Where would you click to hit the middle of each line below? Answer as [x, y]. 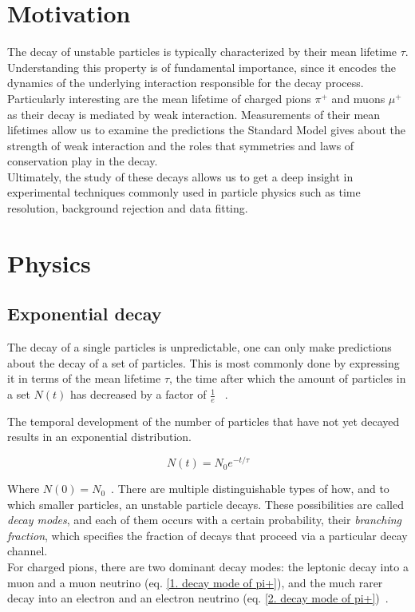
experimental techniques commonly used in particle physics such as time [184, 192]
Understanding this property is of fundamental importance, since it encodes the [202, 67]
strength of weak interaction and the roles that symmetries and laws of [181, 145]
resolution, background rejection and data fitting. [128, 208]
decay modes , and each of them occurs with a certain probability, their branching [205, 520]
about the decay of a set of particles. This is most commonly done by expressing [204, 362]
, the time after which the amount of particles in [288, 378]
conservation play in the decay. [83, 161]
